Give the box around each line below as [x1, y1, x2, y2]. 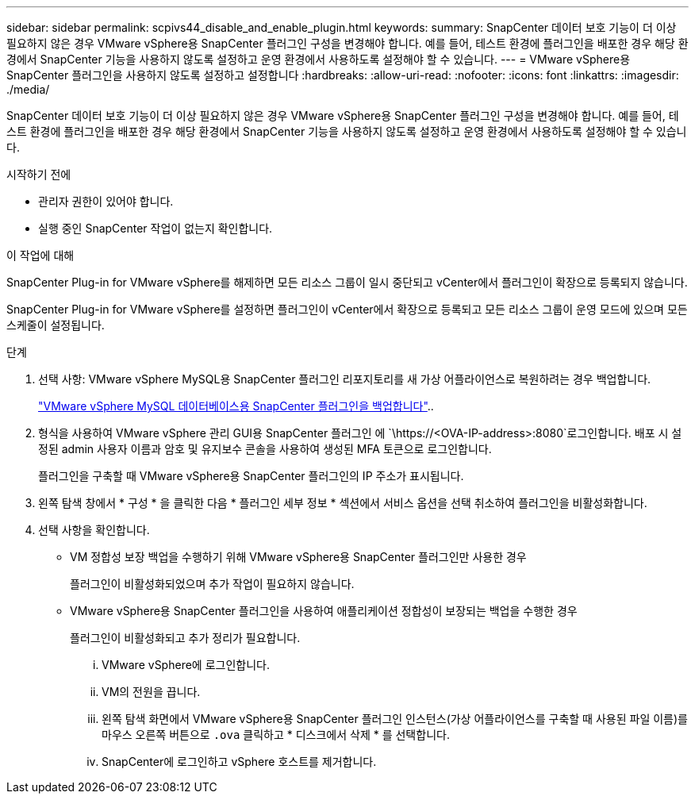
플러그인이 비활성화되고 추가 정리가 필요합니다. [70, 631, 301, 644]
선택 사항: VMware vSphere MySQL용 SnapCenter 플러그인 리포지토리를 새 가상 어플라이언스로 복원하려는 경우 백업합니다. [38, 372, 651, 386]
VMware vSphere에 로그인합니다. [102, 658, 270, 671]
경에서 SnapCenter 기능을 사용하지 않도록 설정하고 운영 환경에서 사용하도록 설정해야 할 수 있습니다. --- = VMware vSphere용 [6, 52, 631, 66]
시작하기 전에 [6, 167, 71, 181]
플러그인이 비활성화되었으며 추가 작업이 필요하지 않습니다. [70, 577, 355, 590]
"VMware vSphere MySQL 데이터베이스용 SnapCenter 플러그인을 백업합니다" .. [38, 399, 434, 413]
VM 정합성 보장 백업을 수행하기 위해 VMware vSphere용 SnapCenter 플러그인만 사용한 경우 [70, 550, 527, 563]
